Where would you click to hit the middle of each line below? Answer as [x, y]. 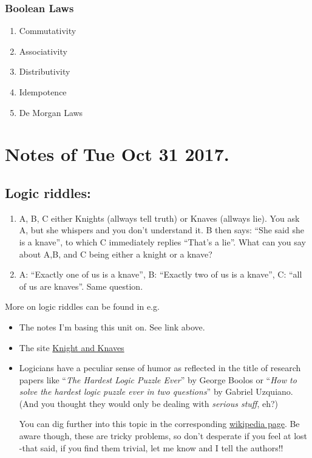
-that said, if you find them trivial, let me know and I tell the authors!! [151, 447]
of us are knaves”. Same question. [81, 286]
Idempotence [43, 92]
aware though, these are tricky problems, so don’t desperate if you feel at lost [163, 436]
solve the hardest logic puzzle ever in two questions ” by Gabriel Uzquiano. [156, 391]
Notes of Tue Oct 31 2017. [117, 154]
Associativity [43, 51]
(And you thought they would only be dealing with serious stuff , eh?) [149, 403]
